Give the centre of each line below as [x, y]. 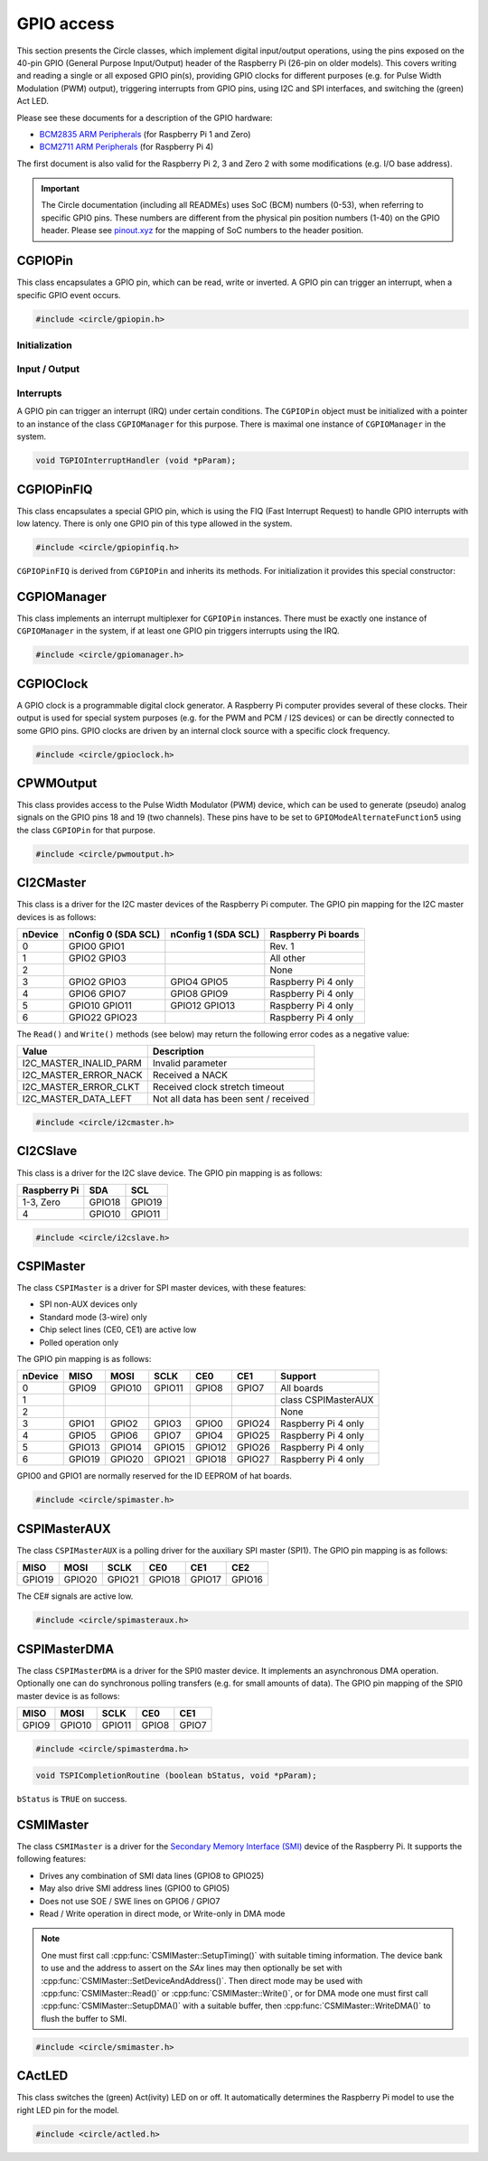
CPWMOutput [57, 783]
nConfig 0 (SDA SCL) [114, 935]
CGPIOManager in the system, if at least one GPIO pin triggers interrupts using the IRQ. [178, 631]
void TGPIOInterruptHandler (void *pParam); [136, 460]
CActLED [42, 2076]
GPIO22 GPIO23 [103, 1018]
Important [61, 189]
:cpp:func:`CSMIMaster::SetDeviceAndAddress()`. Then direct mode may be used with [202, 1980]
